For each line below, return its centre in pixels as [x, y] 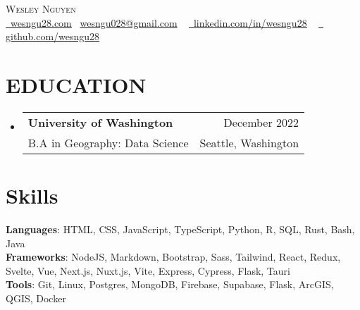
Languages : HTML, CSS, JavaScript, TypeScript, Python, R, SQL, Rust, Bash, [180, 229]
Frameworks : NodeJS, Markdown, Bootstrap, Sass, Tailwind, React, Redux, [173, 257]
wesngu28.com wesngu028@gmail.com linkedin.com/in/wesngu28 [159, 22]
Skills [32, 196]
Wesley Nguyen [41, 8]
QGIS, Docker [36, 298]
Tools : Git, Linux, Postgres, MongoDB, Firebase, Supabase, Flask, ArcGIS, [170, 284]
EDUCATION [76, 84]
